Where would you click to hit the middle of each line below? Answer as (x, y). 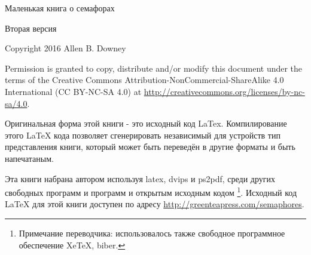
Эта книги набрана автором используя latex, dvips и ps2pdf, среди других (140, 178)
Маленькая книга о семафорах (60, 8)
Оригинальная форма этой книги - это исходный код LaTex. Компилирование (146, 123)
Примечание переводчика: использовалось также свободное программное (152, 233)
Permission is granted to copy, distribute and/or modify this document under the (154, 68)
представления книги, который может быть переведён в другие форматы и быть (150, 147)
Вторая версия (31, 28)
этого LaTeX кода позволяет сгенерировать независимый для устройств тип (143, 135)
